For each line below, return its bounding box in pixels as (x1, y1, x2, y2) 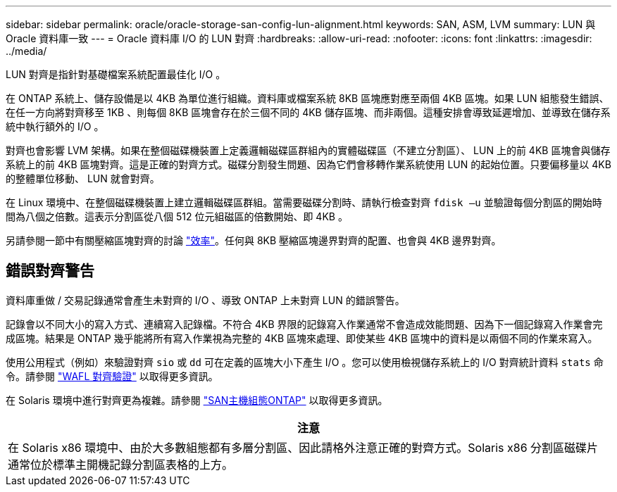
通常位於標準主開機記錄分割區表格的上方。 (8, 457, 234, 472)
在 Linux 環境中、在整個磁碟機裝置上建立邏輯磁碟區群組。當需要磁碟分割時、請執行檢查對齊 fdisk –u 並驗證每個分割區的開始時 (6, 196, 602, 208)
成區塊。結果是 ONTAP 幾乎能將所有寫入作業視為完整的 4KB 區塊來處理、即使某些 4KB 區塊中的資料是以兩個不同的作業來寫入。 (6, 332, 598, 344)
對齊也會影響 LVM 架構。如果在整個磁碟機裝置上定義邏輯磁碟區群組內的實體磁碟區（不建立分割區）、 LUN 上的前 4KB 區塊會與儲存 (6, 144, 611, 156)
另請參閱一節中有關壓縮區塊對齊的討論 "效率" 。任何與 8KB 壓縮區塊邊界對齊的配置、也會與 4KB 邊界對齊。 (6, 234, 501, 246)
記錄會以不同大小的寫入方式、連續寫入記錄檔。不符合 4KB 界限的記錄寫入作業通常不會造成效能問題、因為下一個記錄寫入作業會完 (6, 317, 603, 330)
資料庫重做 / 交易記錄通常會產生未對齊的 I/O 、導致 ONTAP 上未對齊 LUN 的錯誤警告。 (6, 294, 405, 306)
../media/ (6, 45, 47, 57)
